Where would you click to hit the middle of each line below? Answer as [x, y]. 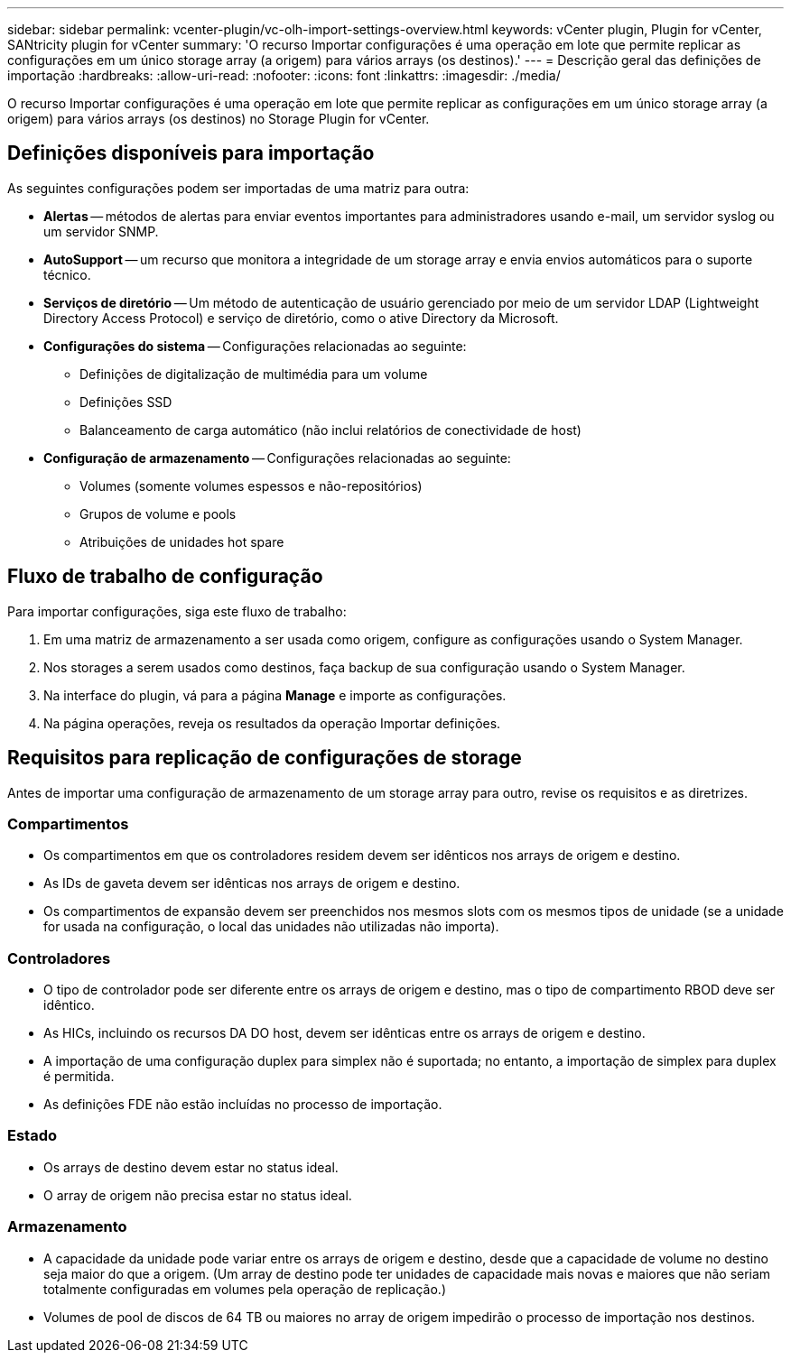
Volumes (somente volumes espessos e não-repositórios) [251, 486]
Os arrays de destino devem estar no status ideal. [191, 1167]
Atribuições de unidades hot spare [182, 541]
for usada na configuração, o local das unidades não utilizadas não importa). [271, 927]
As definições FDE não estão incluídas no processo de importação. [243, 1105]
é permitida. [79, 1077]
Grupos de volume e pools [158, 513]
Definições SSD [126, 402]
